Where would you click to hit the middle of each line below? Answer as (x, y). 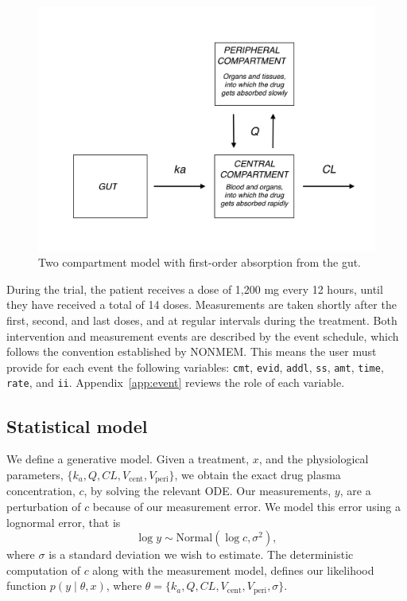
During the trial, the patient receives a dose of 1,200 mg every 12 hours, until (195, 289)
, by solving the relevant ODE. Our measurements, (207, 491)
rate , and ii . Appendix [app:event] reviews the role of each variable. (176, 382)
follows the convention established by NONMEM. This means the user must (192, 351)
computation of (43, 570)
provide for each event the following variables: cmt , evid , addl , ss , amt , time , (195, 367)
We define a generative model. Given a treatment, (128, 459)
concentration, (41, 491)
